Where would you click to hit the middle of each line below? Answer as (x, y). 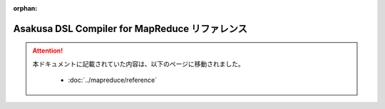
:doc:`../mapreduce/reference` (112, 80)
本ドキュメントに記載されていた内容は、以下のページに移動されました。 (139, 63)
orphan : (25, 8)
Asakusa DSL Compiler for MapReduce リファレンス (130, 28)
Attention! (48, 51)
